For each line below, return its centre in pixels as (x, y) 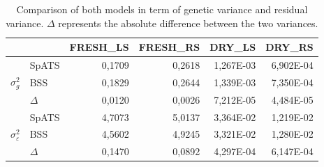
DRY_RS (289, 47)
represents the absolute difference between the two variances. (188, 23)
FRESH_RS (169, 47)
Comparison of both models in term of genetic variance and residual (162, 9)
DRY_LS (233, 47)
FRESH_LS (99, 47)
